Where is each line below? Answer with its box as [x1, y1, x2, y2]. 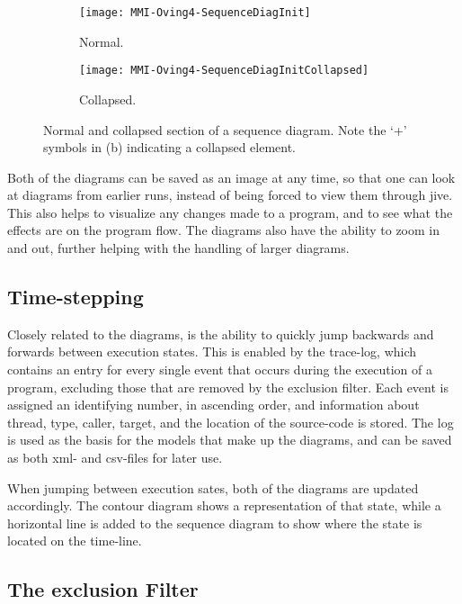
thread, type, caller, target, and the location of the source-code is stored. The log [7, 412, 454, 431]
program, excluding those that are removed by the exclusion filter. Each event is [7, 377, 449, 396]
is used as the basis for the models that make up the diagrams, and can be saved [7, 430, 452, 449]
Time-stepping [7, 283, 144, 311]
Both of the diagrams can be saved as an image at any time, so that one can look [7, 167, 456, 186]
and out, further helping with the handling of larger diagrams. [7, 239, 350, 257]
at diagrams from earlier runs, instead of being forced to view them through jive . [7, 185, 453, 204]
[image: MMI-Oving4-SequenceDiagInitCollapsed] [79, 64, 369, 77]
